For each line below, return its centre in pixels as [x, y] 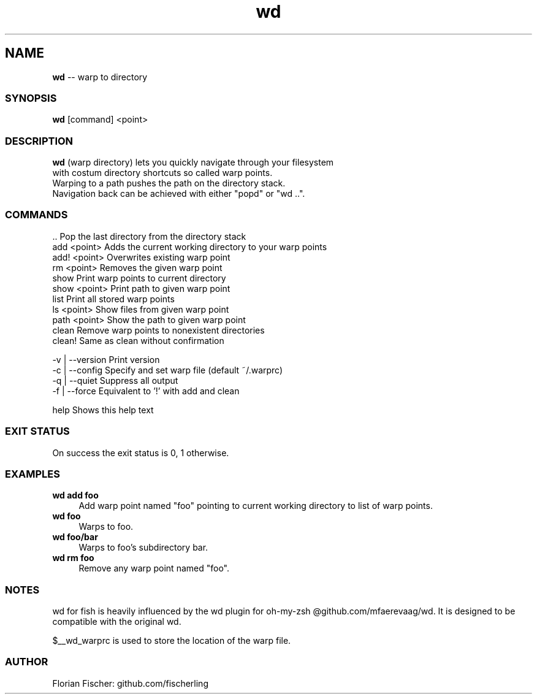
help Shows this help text [103, 410]
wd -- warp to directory [100, 77]
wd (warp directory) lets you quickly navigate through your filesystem [193, 162]
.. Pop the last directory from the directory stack [149, 236]
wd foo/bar [75, 537]
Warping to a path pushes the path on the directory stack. [169, 183]
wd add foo [75, 495]
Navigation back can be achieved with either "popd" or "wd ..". [179, 194]
